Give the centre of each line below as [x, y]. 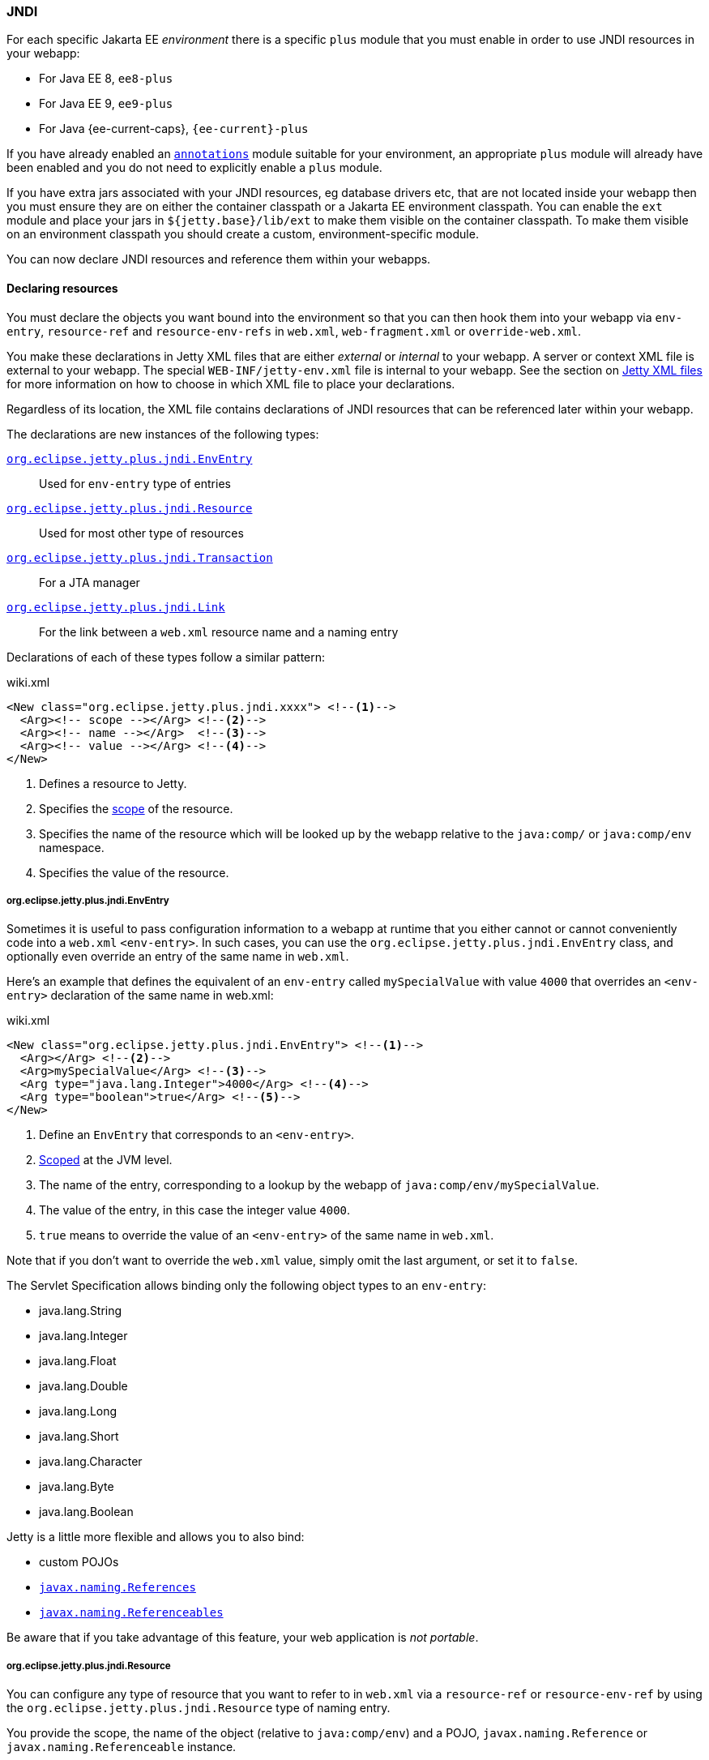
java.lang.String [81, 1311]
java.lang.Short [79, 1437]
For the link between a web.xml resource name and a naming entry [219, 632]
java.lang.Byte [77, 1487]
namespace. [72, 847]
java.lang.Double [83, 1386]
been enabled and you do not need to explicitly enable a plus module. [194, 168]
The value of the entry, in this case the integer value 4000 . [195, 1210]
